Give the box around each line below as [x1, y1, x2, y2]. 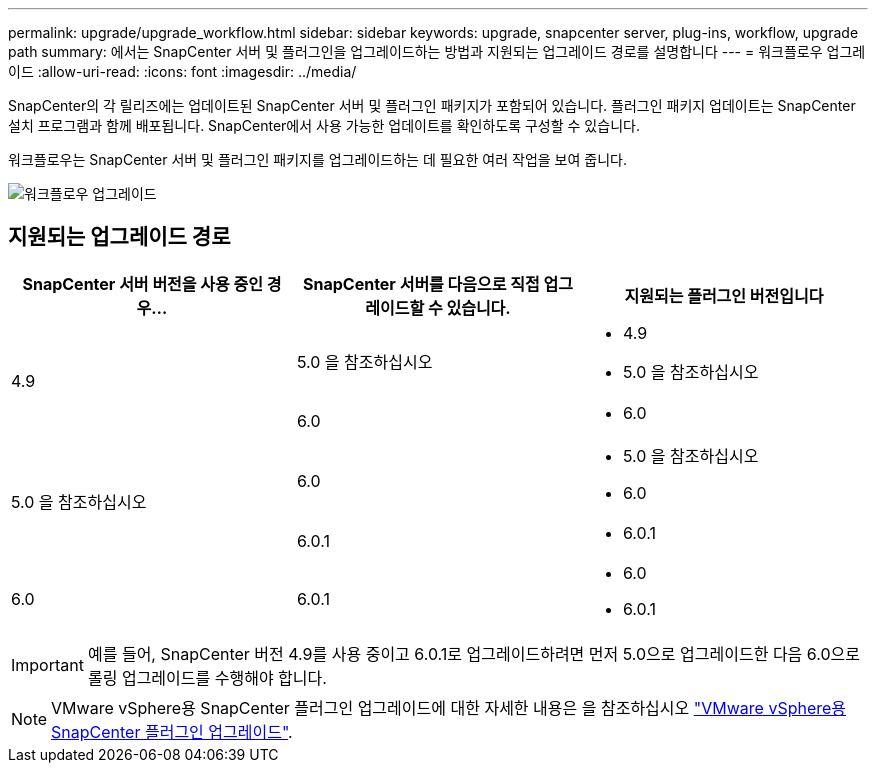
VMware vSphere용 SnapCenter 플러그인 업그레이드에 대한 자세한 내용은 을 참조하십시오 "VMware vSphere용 [51, 697, 847, 718]
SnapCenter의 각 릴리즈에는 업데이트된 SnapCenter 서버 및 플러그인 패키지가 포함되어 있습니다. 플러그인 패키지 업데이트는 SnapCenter [8, 97, 856, 114]
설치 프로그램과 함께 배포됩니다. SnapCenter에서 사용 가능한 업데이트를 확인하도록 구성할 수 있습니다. [8, 117, 640, 134]
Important [11, 654, 84, 675]
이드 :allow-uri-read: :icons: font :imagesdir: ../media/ [8, 63, 357, 80]
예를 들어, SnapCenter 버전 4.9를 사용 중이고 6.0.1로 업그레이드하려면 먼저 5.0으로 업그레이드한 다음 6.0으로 [87, 643, 860, 664]
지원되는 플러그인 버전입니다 [624, 285, 824, 306]
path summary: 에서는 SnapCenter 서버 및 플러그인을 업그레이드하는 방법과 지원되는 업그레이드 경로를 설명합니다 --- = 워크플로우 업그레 [8, 43, 866, 60]
